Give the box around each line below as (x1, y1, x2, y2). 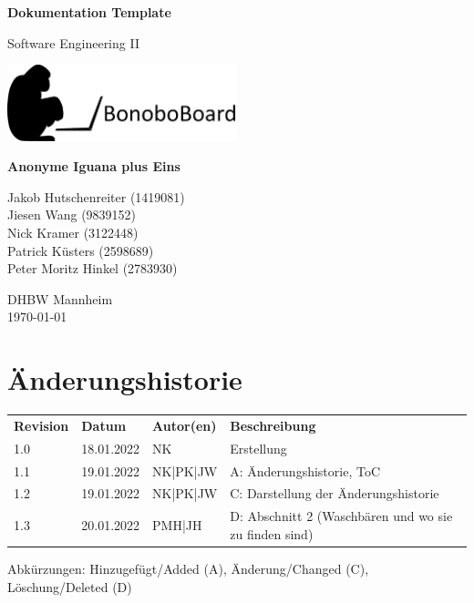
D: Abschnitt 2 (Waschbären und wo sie (230, 506, 453, 526)
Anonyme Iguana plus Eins (7, 157, 180, 176)
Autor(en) (152, 415, 217, 434)
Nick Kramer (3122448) (7, 223, 139, 242)
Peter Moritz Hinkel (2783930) (7, 259, 178, 278)
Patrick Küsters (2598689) (7, 240, 154, 260)
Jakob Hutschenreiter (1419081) (7, 187, 185, 206)
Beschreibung (230, 415, 316, 434)
